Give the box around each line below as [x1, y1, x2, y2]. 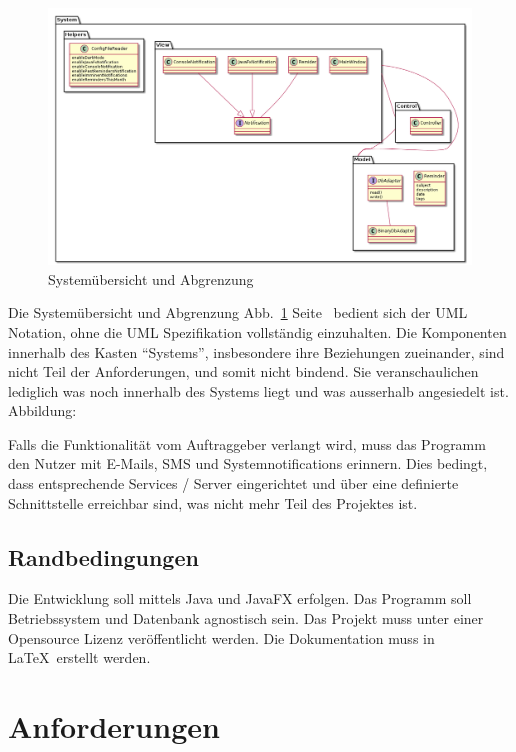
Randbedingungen [8, 541, 199, 572]
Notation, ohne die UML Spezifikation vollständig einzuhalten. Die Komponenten [8, 321, 507, 342]
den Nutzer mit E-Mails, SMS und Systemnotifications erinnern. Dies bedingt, [8, 453, 488, 474]
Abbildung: [8, 400, 77, 421]
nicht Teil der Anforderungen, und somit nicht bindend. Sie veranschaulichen [8, 361, 479, 382]
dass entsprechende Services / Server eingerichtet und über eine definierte [8, 473, 459, 494]
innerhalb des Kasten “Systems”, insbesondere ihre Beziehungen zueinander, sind [8, 341, 505, 362]
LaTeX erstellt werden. [8, 647, 151, 668]
